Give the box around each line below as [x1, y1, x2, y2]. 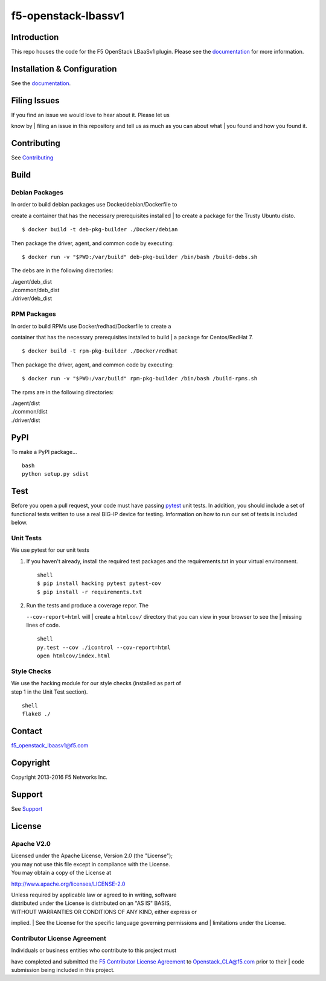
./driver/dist [11, 417, 40, 424]
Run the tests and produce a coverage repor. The [26, 602, 149, 609]
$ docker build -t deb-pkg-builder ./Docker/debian [22, 226, 178, 233]
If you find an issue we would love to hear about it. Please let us [11, 111, 170, 118]
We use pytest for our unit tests [11, 546, 90, 554]
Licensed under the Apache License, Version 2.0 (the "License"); [11, 852, 173, 860]
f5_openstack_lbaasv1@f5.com [11, 742, 89, 749]
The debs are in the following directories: [11, 267, 113, 274]
